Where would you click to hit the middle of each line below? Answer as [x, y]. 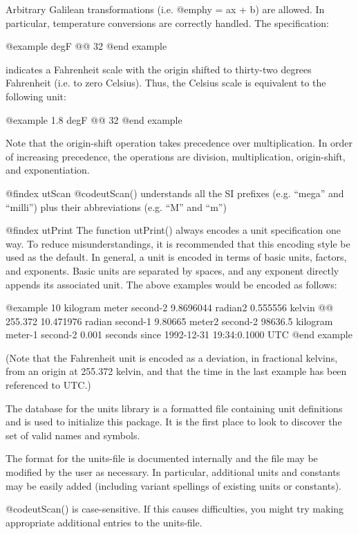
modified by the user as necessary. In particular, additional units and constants [173, 472]
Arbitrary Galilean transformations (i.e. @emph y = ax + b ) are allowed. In [165, 9]
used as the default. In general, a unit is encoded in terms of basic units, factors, [176, 257]
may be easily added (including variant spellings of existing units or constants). [173, 485]
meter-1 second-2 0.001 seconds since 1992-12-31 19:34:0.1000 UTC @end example [179, 334]
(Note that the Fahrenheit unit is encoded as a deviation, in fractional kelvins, [172, 357]
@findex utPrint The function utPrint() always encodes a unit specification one [173, 230]
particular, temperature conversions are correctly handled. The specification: [168, 22]
